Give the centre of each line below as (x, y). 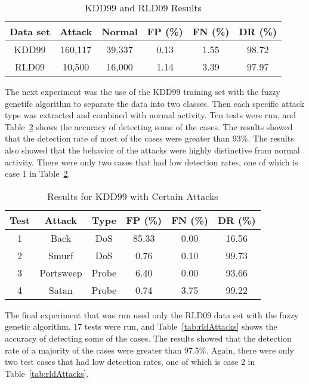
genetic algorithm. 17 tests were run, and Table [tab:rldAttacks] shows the (141, 326)
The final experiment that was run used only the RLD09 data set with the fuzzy (152, 314)
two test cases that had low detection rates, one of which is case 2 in (130, 362)
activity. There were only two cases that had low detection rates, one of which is (152, 162)
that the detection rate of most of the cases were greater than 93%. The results (149, 138)
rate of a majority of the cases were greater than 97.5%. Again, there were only (149, 350)
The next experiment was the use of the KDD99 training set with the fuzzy (143, 91)
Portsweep (61, 272)
